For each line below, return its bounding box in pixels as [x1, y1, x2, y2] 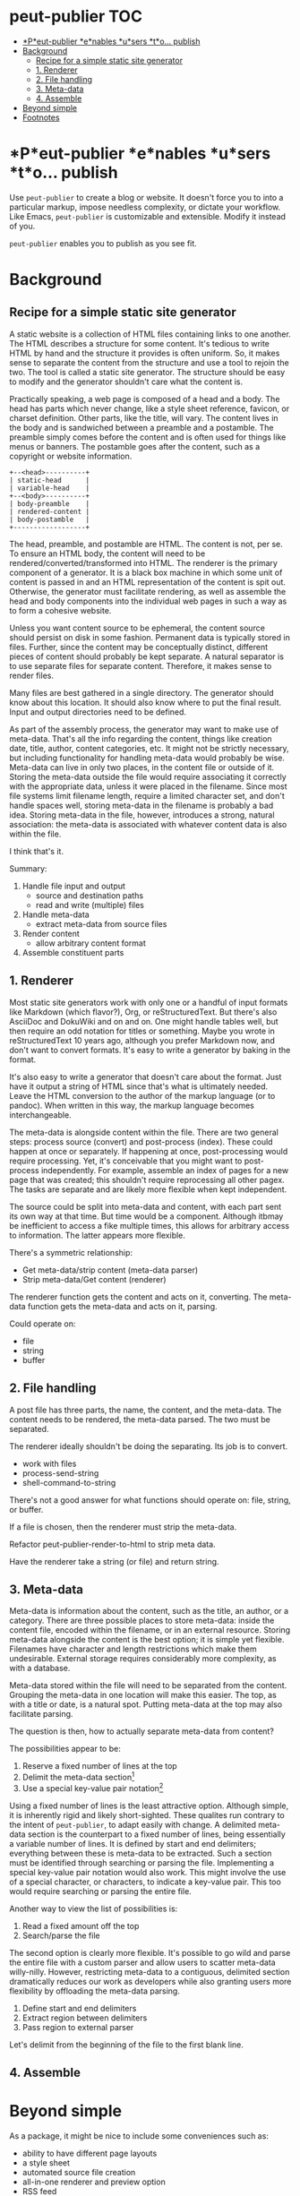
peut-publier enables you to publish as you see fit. [9, 237, 197, 248]
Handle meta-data [21, 909, 90, 920]
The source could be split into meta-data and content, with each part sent [9, 1201, 282, 1212]
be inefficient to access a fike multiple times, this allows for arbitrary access [9, 1220, 289, 1231]
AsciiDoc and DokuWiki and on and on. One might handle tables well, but [9, 1016, 279, 1026]
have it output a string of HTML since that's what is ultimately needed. [9, 1081, 269, 1092]
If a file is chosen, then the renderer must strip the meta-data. [9, 1521, 237, 1532]
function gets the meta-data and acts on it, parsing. [27, 1300, 218, 1311]
